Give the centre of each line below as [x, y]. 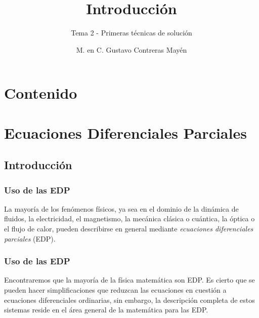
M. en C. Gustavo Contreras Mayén [132, 49]
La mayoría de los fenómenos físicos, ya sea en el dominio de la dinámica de [121, 208]
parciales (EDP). [30, 238]
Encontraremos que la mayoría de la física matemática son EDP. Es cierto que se [129, 280]
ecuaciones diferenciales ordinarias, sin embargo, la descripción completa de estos [129, 300]
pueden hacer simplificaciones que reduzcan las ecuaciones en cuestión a [115, 290]
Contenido [41, 93]
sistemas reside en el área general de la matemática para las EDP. [106, 310]
